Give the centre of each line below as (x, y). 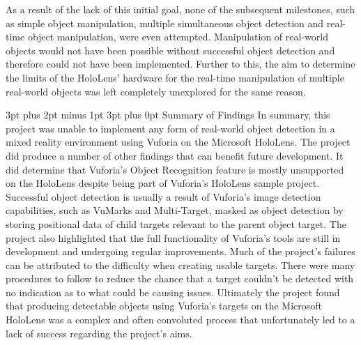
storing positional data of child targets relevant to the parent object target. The (176, 223)
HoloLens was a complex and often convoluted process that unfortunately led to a (180, 320)
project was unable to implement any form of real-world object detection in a (170, 128)
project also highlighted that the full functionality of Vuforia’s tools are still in (173, 237)
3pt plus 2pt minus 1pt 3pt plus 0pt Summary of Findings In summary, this (168, 115)
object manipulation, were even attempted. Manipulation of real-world (178, 37)
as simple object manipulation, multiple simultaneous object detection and (165, 23)
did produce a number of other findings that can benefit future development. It (175, 155)
